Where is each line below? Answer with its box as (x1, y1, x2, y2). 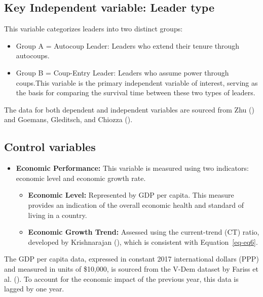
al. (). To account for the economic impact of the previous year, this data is (4, 273, 239, 284)
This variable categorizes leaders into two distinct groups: (4, 23, 183, 34)
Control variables (4, 139, 96, 155)
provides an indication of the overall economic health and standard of (28, 199, 244, 210)
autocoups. (16, 50, 50, 61)
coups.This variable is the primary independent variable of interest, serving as (16, 77, 258, 88)
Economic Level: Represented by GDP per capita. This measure (28, 190, 234, 200)
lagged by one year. (4, 283, 64, 294)
